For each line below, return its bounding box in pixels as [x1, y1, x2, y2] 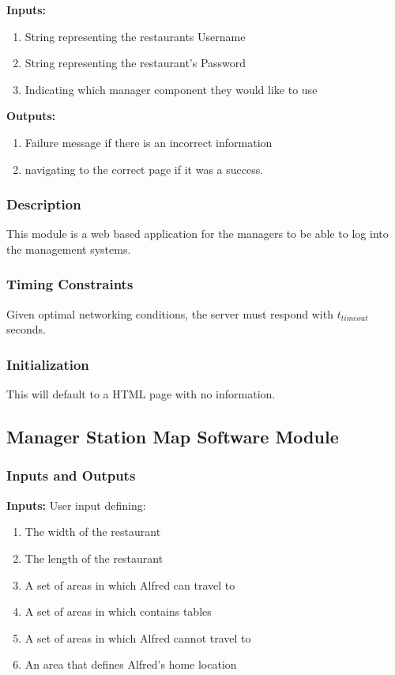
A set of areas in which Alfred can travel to [24, 576, 235, 593]
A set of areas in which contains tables [24, 603, 212, 620]
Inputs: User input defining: [6, 496, 146, 513]
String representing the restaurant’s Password [24, 55, 246, 71]
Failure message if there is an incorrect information [24, 134, 273, 150]
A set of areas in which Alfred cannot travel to [24, 629, 251, 646]
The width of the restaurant [24, 523, 161, 540]
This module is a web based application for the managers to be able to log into [6, 225, 389, 242]
